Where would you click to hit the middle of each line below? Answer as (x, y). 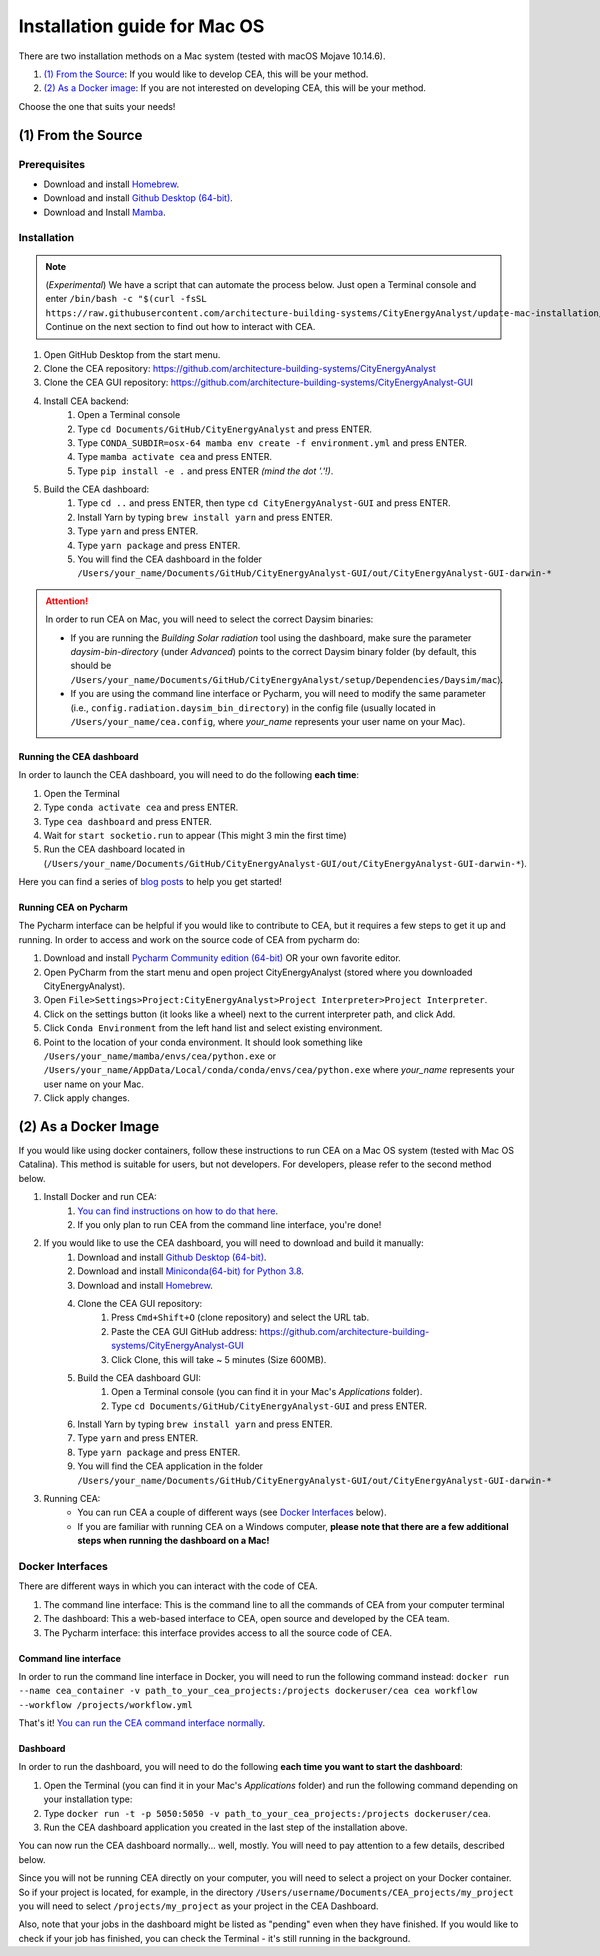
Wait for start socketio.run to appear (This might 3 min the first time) (195, 835)
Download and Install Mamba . (104, 212)
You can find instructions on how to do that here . (178, 1211)
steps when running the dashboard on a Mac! (173, 1541)
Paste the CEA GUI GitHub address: (184, 1331)
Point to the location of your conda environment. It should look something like (203, 1042)
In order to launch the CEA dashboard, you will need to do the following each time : (189, 775)
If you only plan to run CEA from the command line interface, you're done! (229, 1224)
